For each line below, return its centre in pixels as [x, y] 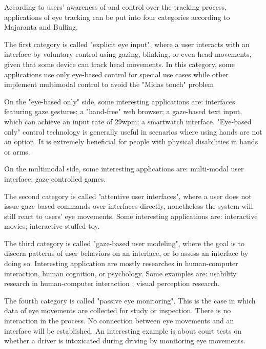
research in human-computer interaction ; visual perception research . [112, 283]
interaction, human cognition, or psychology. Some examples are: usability [120, 273]
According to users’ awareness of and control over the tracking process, [115, 7]
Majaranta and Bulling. [41, 27]
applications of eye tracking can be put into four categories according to [117, 17]
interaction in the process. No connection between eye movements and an [119, 321]
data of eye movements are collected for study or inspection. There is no [118, 310]
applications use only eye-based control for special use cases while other [116, 74]
